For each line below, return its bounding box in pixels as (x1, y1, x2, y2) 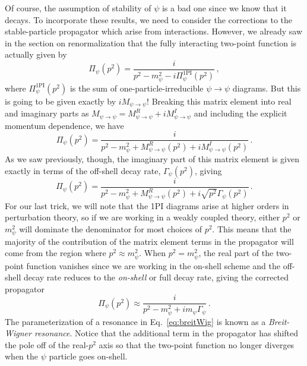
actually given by (5, 48, 67, 61)
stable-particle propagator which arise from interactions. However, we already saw (5, 25, 303, 37)
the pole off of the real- (5, 338, 89, 351)
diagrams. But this (232, 81, 301, 94)
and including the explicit (194, 107, 287, 119)
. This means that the (212, 222, 292, 235)
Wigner (5, 327, 31, 339)
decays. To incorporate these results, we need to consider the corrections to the (5, 13, 293, 26)
